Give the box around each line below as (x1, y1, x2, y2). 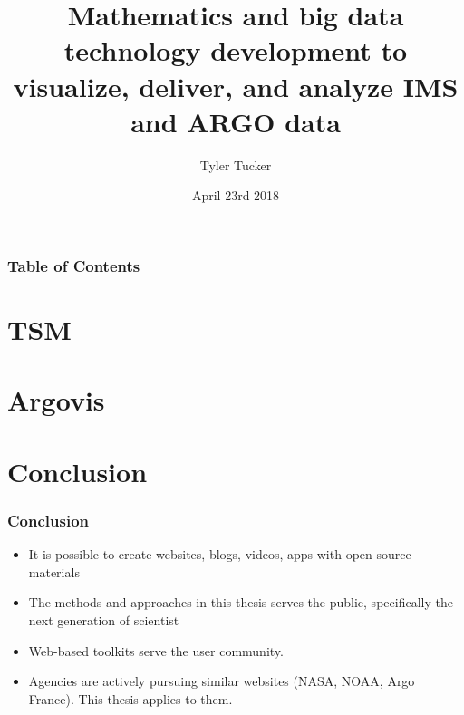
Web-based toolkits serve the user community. (28, 641, 284, 660)
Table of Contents (7, 254, 140, 276)
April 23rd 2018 (191, 186, 280, 205)
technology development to (63, 32, 408, 69)
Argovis (7, 382, 105, 419)
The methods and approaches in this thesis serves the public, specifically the (28, 593, 453, 612)
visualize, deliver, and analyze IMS (13, 67, 459, 104)
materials (28, 562, 80, 581)
